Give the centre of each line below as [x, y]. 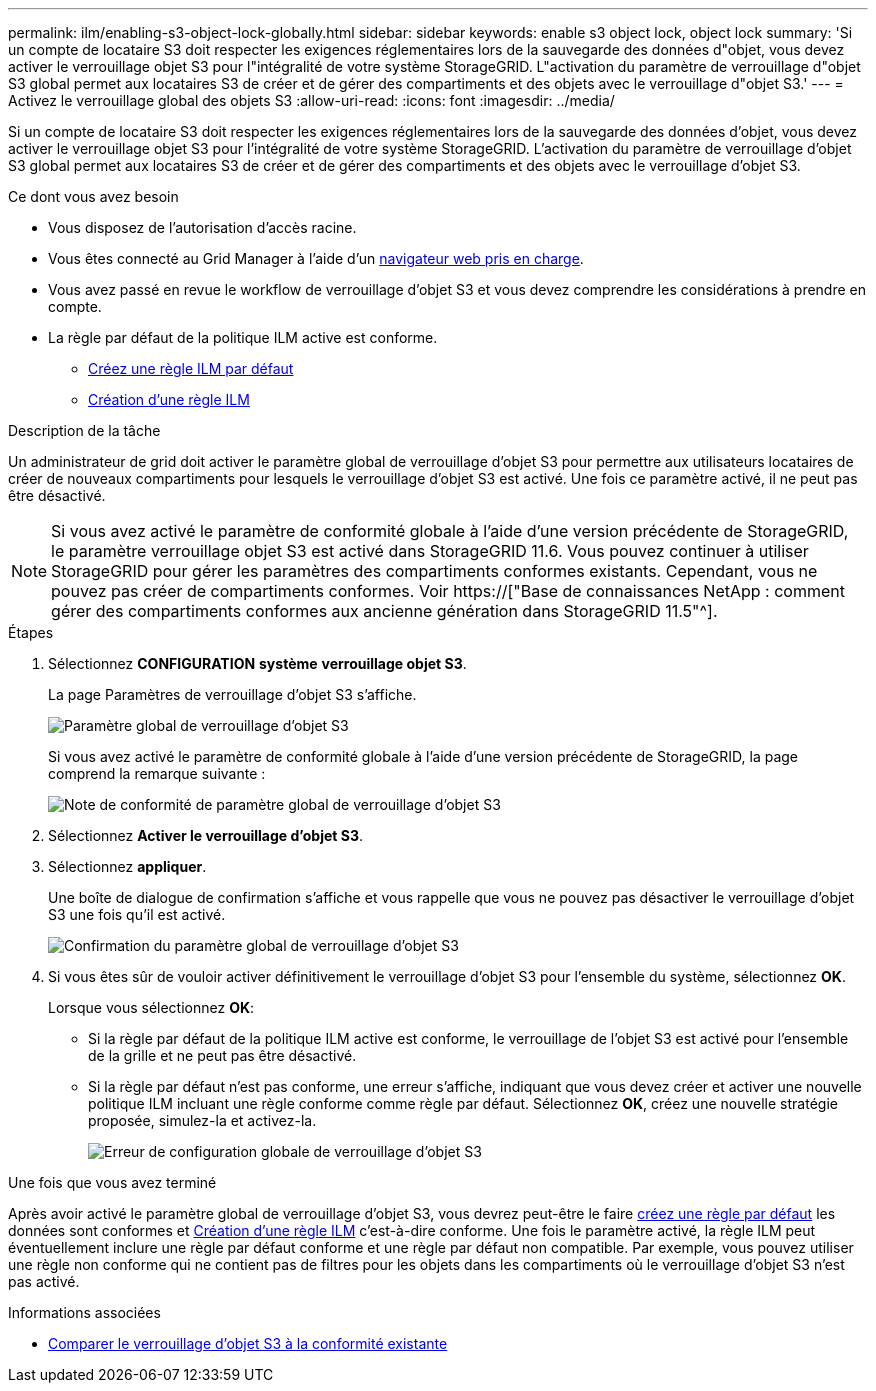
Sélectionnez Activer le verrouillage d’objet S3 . [205, 835]
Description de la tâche [84, 430]
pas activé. [44, 1281]
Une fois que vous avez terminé [112, 1182]
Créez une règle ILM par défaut [191, 368]
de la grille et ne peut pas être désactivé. [222, 1055]
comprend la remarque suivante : [157, 773]
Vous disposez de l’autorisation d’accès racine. [202, 227]
